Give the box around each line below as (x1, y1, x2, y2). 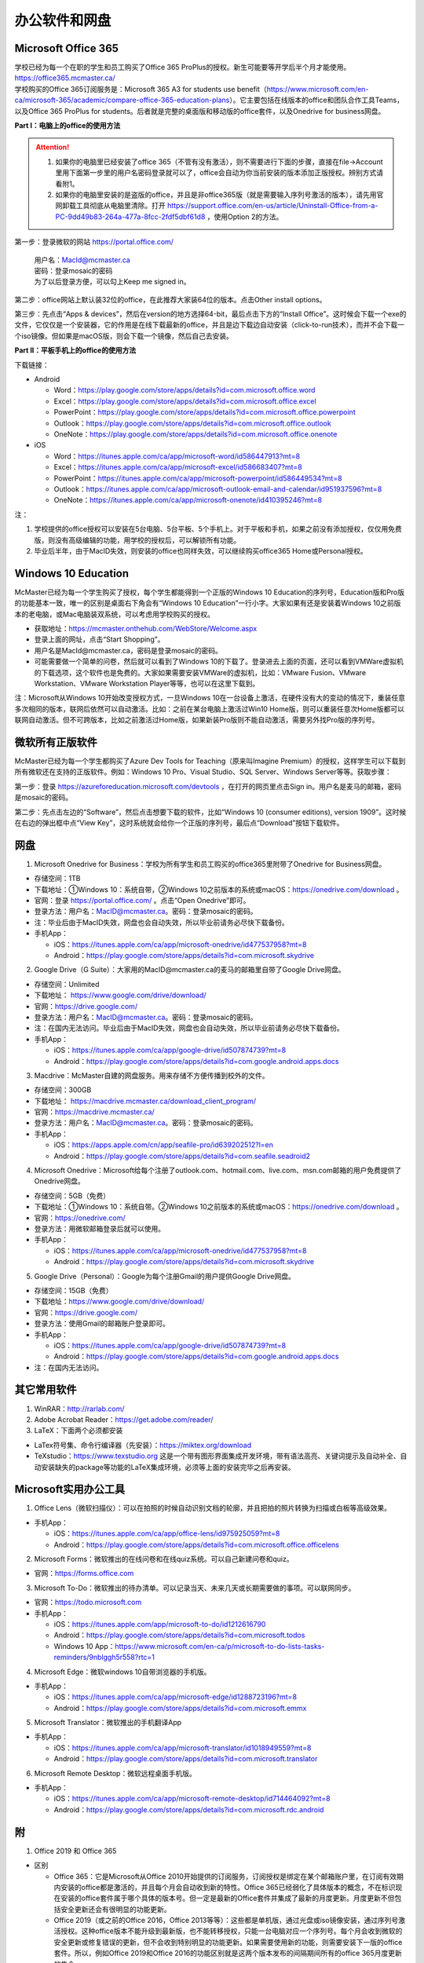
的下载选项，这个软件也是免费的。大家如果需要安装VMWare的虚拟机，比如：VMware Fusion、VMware (34, 667, 367, 677)
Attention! (35, 142, 70, 152)
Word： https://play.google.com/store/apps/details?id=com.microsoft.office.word (53, 386, 316, 395)
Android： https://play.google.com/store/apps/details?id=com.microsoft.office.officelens (53, 1540, 339, 1549)
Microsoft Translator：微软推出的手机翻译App (34, 1718, 182, 1727)
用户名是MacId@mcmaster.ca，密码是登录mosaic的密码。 (34, 645, 223, 655)
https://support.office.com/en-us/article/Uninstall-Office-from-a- (166, 201, 378, 210)
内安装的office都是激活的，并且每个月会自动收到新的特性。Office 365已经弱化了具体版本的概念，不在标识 (53, 1882, 396, 1892)
